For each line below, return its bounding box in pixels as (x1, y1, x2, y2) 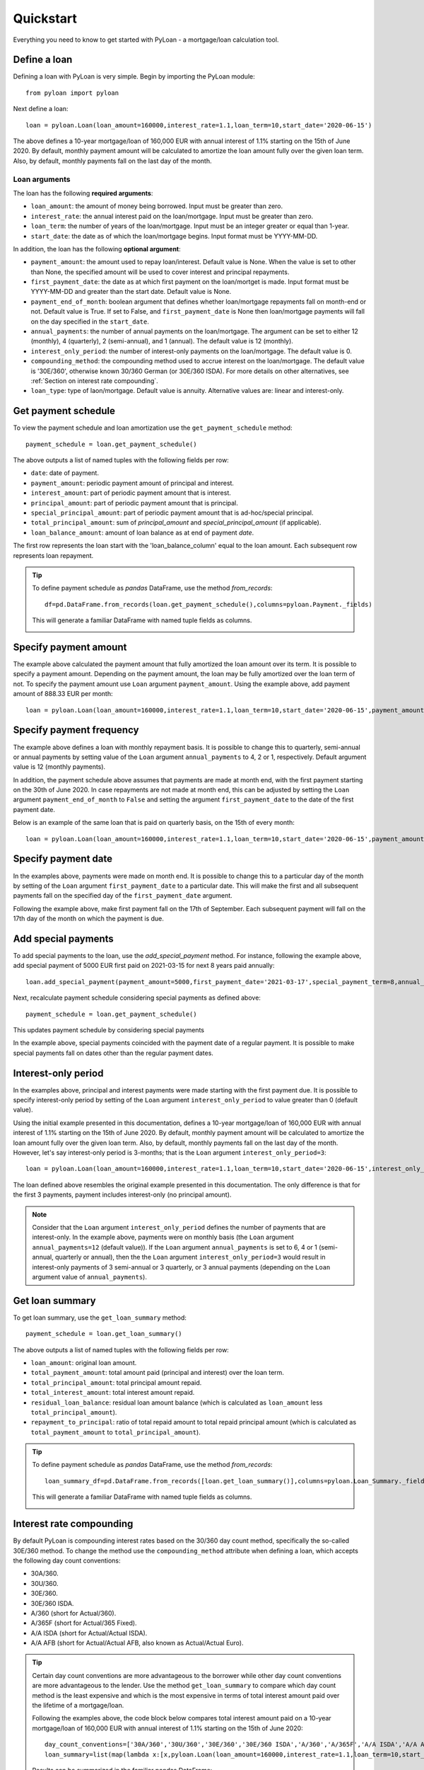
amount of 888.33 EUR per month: (13, 690, 113, 698)
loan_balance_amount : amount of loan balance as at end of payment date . (30, 528, 254, 537)
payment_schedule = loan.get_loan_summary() (25, 1330, 183, 1338)
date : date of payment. (30, 469, 99, 477)
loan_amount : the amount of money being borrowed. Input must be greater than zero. (30, 202, 283, 210)
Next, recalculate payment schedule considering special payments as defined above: (13, 993, 261, 1002)
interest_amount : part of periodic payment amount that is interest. (30, 489, 231, 497)
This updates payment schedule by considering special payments (13, 1025, 205, 1034)
